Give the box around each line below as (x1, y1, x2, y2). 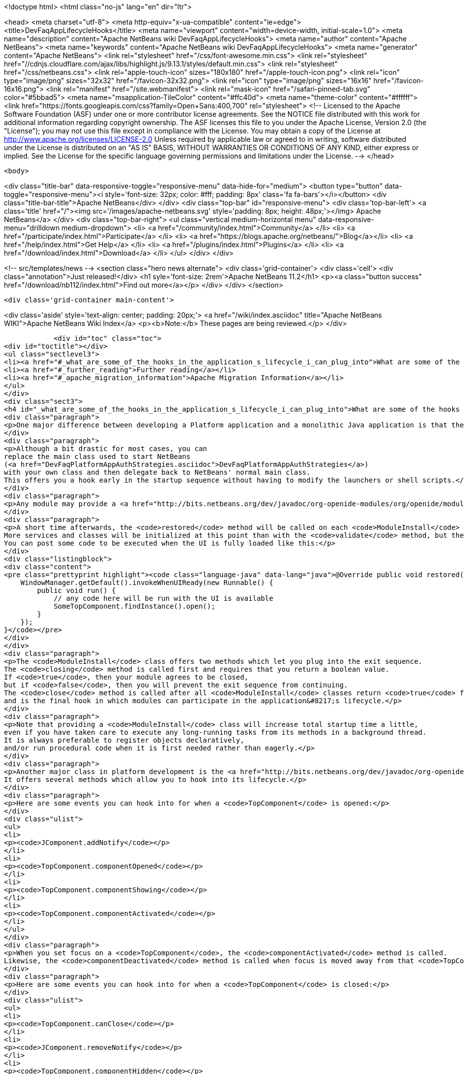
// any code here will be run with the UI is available (54, 594, 273, 602)
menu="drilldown (4, 224, 60, 232)
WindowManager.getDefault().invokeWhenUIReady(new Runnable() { (20, 579, 273, 586)
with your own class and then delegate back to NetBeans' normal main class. (4, 468, 311, 476)
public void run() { (37, 586, 116, 594)
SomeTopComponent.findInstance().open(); (54, 602, 215, 610)
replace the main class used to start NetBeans (4, 453, 191, 460)
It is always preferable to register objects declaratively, (4, 736, 244, 744)
